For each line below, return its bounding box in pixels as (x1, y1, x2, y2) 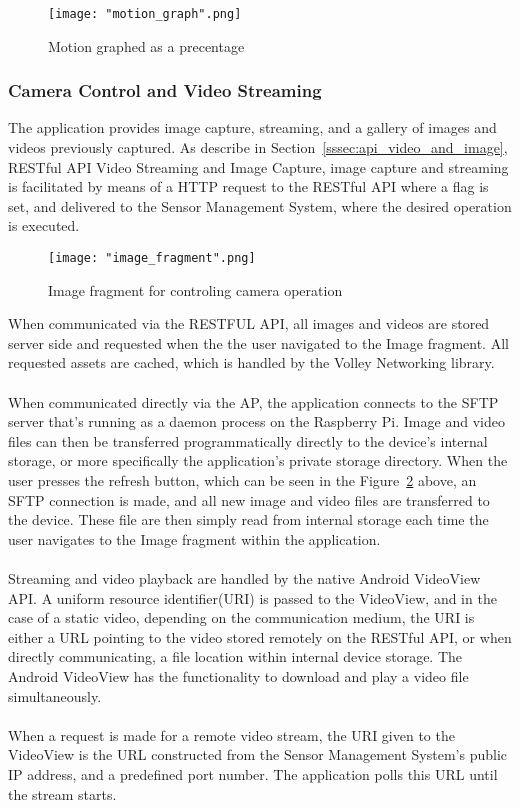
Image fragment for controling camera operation (48, 279, 343, 300)
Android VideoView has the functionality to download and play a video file (8, 665, 469, 686)
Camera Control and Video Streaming (8, 78, 322, 103)
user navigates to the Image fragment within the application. (8, 528, 381, 549)
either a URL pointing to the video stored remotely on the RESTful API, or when (8, 626, 512, 647)
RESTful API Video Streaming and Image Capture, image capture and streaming (8, 156, 509, 177)
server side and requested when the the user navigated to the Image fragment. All (8, 332, 509, 353)
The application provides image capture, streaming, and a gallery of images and (8, 117, 497, 138)
